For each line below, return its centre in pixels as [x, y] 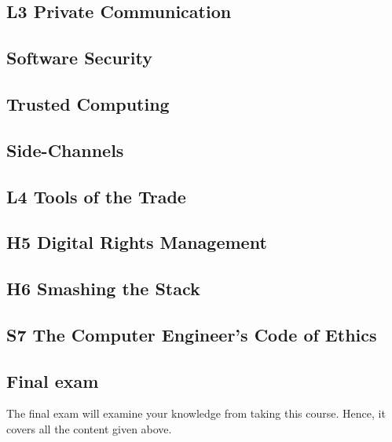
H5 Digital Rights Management [137, 242]
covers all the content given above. [89, 429]
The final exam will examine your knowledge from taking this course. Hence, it [196, 413]
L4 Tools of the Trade [96, 196]
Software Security [79, 58]
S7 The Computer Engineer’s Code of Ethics [192, 334]
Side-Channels [65, 150]
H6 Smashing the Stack [103, 289]
